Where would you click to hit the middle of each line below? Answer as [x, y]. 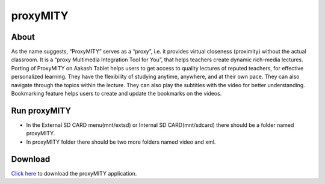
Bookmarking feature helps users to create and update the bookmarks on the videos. [116, 94]
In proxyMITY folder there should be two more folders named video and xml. [121, 142]
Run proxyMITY [41, 110]
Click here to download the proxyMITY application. [74, 173]
